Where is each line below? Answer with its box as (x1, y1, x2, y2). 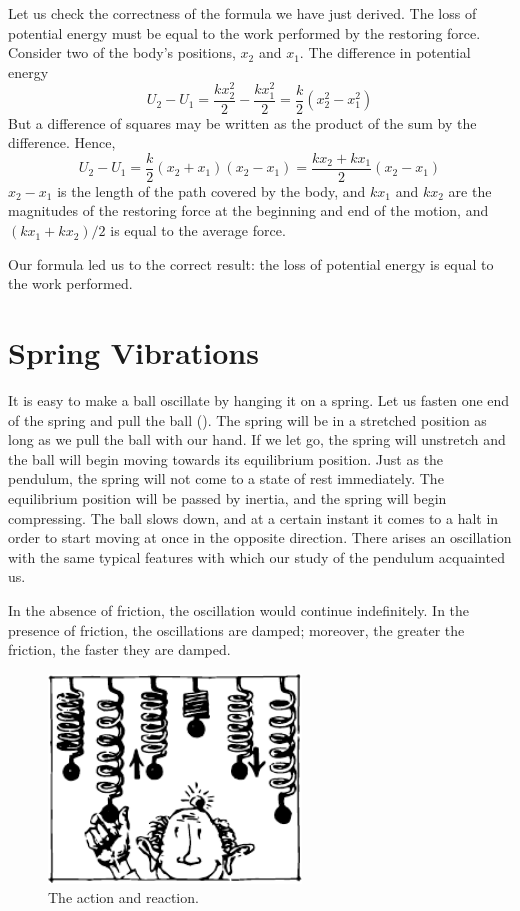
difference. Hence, (8, 132, 116, 153)
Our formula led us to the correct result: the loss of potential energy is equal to (8, 253, 494, 274)
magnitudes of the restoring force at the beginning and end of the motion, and (8, 200, 489, 221)
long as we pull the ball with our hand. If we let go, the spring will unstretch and (8, 429, 506, 450)
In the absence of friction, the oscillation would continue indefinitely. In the (8, 599, 470, 620)
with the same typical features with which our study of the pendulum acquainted (8, 546, 505, 567)
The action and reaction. (48, 887, 199, 908)
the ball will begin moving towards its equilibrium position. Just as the (8, 448, 444, 469)
